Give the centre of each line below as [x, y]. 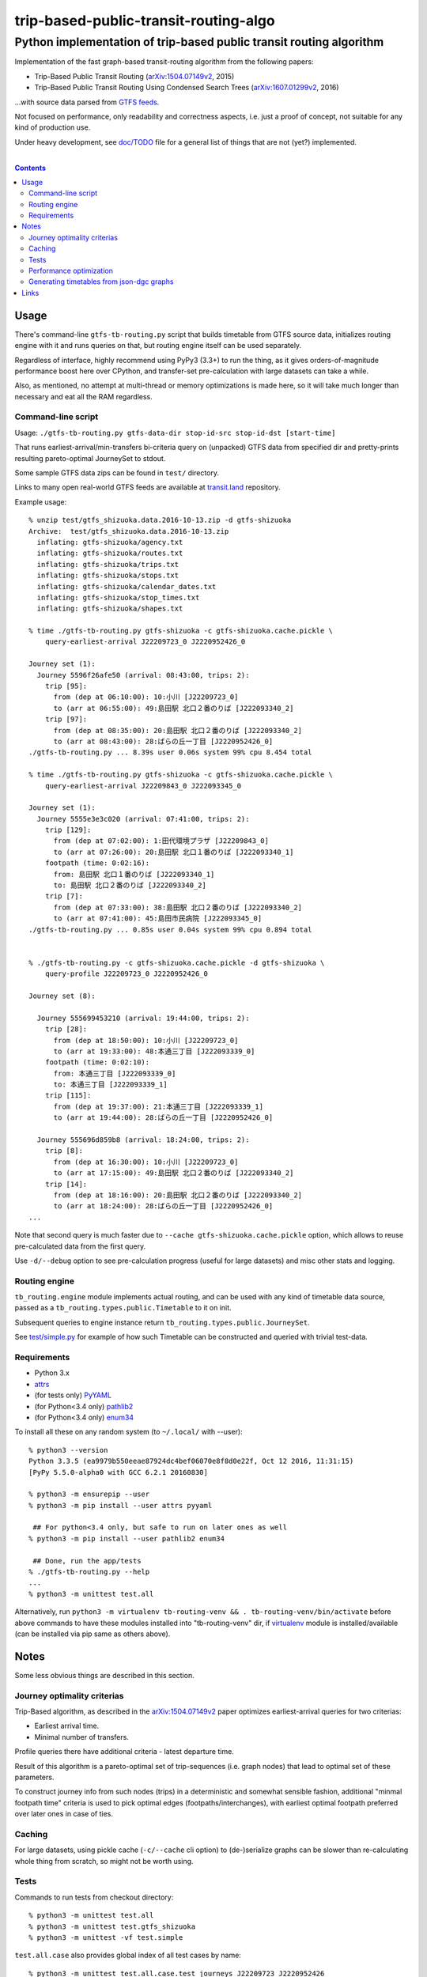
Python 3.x [52, 1373]
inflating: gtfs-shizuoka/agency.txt [110, 542]
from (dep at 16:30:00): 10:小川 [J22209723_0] [146, 1162]
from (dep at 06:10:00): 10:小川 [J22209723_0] [146, 697]
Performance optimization [71, 271]
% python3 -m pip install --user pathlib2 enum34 [127, 1539]
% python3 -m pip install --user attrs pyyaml [121, 1505]
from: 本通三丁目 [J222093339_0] [115, 1073]
